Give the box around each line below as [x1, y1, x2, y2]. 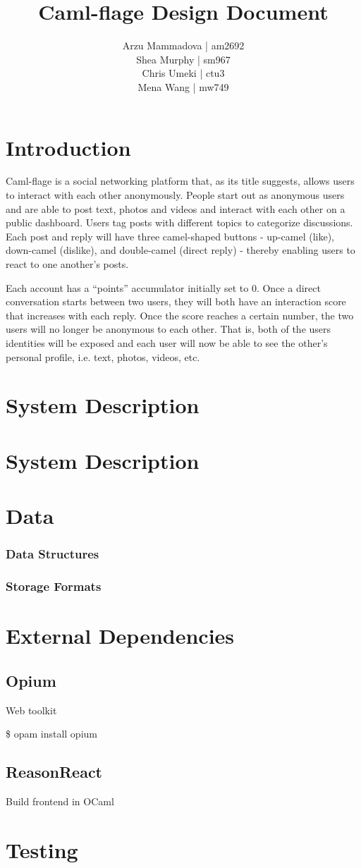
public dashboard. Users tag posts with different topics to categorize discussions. [6, 215, 353, 230]
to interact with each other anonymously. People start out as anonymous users [6, 188, 345, 202]
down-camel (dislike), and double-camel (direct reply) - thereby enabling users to [6, 243, 355, 257]
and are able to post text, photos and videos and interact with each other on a [6, 201, 345, 216]
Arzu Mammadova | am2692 [122, 38, 245, 53]
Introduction [6, 133, 131, 161]
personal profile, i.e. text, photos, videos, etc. [6, 349, 200, 364]
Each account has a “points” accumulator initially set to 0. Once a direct [6, 280, 321, 295]
